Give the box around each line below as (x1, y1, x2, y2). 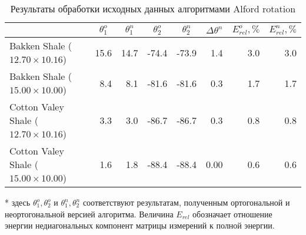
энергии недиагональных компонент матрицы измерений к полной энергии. (5, 219, 275, 231)
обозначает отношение (192, 207, 272, 220)
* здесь (5, 196, 31, 208)
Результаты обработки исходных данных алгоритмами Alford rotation (10, 2, 296, 15)
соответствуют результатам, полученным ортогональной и (82, 196, 290, 208)
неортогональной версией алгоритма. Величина (5, 207, 174, 220)
